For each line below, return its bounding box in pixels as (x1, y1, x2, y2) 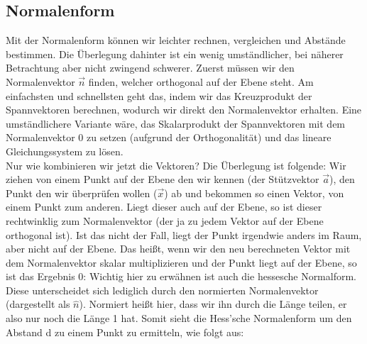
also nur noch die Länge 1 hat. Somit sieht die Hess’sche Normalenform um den (6, 311, 352, 326)
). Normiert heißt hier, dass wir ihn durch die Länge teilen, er (79, 296, 347, 311)
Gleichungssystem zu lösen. (6, 143, 124, 158)
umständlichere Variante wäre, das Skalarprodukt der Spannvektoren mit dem (6, 116, 346, 131)
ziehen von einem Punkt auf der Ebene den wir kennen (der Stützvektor (6, 172, 319, 187)
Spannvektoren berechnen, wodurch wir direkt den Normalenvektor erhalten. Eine (6, 102, 362, 117)
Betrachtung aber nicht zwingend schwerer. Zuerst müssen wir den (6, 60, 295, 75)
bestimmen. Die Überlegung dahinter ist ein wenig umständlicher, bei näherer (6, 46, 344, 61)
